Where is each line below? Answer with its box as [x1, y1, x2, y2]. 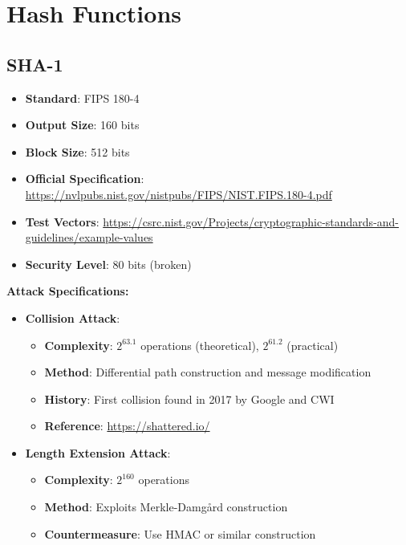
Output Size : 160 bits [25, 116, 140, 133]
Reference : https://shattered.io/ [44, 417, 210, 434]
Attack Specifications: [6, 283, 129, 299]
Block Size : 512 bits [25, 143, 130, 160]
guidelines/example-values [25, 229, 153, 246]
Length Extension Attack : [25, 444, 171, 461]
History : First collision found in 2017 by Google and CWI [44, 390, 335, 407]
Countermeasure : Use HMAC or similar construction [44, 525, 316, 542]
